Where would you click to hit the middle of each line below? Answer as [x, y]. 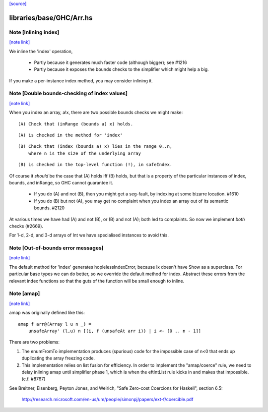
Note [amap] [25, 294]
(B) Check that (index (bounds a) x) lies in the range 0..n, [95, 147]
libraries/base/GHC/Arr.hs [51, 18]
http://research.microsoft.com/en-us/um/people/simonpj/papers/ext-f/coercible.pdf [107, 400]
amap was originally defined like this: [47, 313]
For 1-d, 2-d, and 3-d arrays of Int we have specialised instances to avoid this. [89, 235]
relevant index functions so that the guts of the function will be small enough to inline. [97, 281]
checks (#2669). [26, 226]
